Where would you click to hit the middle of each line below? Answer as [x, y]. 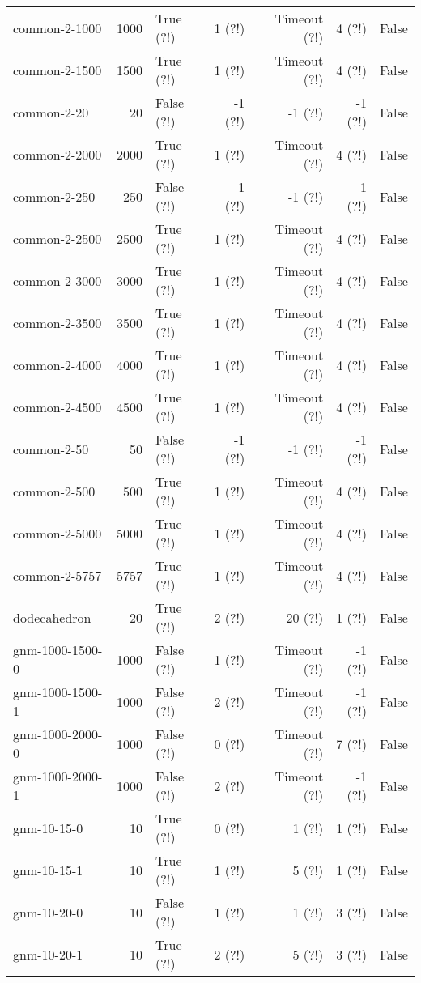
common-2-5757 [57, 575]
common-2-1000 [57, 28]
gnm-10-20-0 [48, 912]
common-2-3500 [57, 322]
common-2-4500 [57, 406]
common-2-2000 [57, 154]
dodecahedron [52, 617]
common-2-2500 [57, 238]
